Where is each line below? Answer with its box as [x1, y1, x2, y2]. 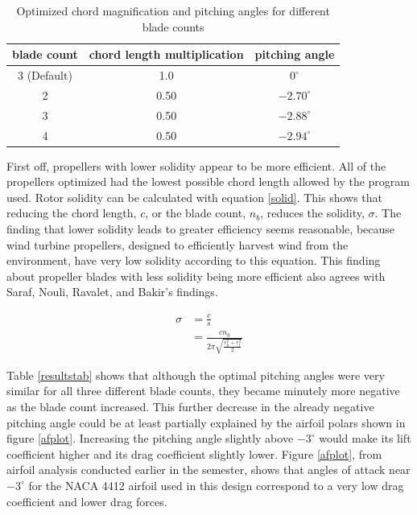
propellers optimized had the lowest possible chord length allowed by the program [6, 173, 411, 190]
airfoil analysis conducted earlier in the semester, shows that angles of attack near [6, 461, 411, 478]
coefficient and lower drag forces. [6, 492, 167, 509]
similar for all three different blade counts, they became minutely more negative [6, 382, 400, 399]
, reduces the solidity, [260, 204, 365, 221]
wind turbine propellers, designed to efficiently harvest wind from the [6, 236, 349, 253]
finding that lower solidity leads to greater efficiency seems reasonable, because [6, 220, 395, 237]
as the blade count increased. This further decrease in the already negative [6, 398, 374, 415]
